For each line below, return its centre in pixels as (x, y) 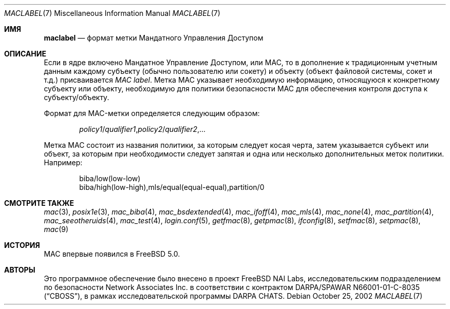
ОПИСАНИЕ (25, 54)
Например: (63, 162)
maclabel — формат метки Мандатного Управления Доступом (154, 38)
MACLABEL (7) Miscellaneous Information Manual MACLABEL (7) (112, 13)
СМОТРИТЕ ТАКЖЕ (39, 203)
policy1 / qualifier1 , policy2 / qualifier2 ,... (143, 129)
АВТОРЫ (20, 270)
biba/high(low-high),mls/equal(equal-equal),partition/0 (172, 187)
